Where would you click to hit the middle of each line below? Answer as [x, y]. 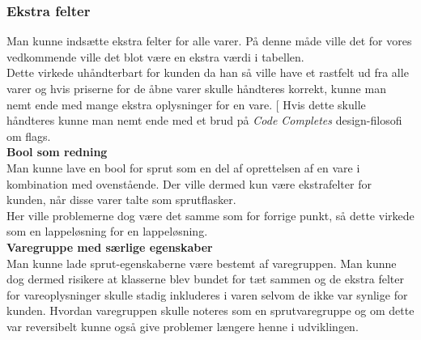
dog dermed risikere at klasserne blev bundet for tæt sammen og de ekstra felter [206, 279]
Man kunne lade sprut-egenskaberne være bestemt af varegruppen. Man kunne [202, 263]
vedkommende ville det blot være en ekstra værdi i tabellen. [155, 56]
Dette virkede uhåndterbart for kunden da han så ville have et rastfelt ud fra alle [208, 72]
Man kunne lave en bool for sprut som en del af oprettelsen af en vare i [183, 167]
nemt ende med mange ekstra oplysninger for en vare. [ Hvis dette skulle [186, 104]
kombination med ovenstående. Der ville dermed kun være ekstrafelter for [189, 183]
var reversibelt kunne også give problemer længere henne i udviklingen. [183, 326]
